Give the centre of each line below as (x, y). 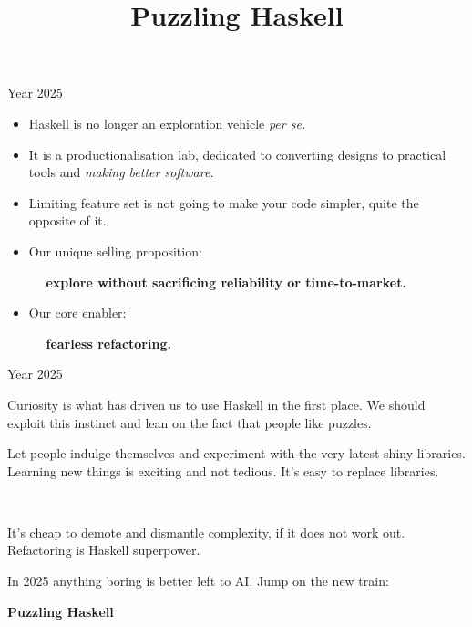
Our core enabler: (77, 313)
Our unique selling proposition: (115, 251)
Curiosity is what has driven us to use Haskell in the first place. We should (216, 404)
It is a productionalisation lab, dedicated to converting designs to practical (237, 154)
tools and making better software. (121, 172)
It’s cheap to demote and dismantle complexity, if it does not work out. (206, 532)
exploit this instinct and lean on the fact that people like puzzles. (190, 422)
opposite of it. (67, 220)
